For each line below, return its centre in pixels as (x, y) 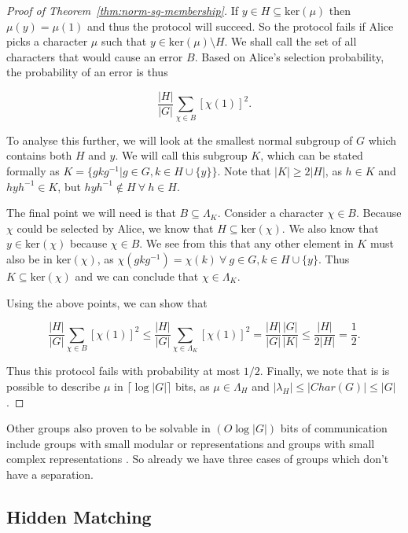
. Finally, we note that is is (325, 371)
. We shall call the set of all (290, 41)
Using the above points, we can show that (107, 302)
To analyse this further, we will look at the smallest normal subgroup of (180, 140)
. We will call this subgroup (181, 155)
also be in (29, 258)
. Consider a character (270, 213)
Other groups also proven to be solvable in (108, 428)
